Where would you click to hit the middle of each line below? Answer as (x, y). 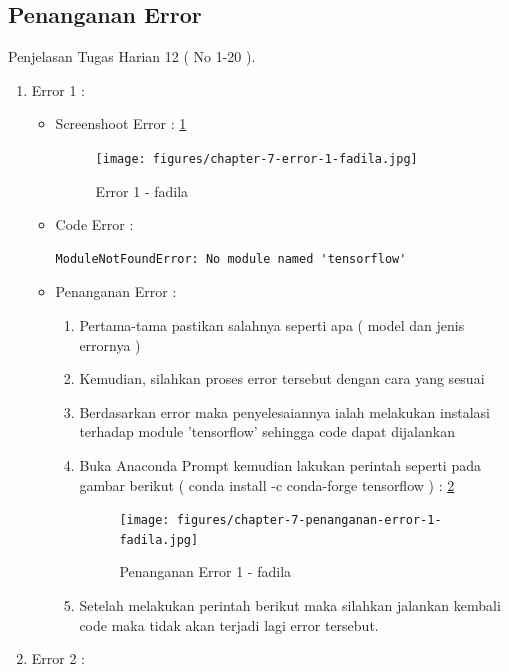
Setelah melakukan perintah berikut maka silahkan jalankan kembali (290, 605)
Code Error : (94, 224)
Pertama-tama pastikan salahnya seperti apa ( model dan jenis (272, 325)
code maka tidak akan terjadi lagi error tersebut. (229, 624)
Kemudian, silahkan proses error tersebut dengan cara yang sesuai (282, 378)
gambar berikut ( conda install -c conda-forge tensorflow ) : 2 (267, 484)
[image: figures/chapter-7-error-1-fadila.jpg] (256, 158)
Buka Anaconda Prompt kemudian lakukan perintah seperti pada (280, 464)
